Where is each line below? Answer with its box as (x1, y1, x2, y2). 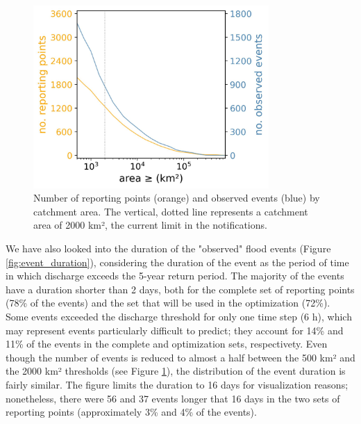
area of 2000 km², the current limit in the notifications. (33, 218, 267, 232)
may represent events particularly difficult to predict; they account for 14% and (6, 323, 344, 337)
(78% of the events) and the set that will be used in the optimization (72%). (6, 295, 330, 310)
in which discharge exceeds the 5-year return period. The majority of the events (6, 268, 344, 283)
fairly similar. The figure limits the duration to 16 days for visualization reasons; (6, 377, 349, 391)
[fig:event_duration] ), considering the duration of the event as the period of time (6, 254, 349, 269)
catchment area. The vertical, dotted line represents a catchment (33, 204, 308, 218)
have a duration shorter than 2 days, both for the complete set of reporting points (6, 282, 355, 296)
